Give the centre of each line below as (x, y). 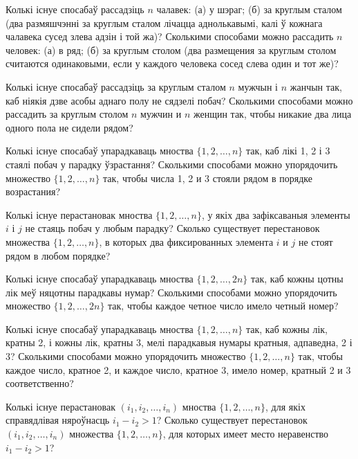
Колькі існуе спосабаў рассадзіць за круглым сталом (116, 86)
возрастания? (33, 191)
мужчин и (161, 114)
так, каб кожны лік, (286, 328)
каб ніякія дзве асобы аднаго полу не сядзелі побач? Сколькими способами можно (179, 100)
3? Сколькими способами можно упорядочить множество (126, 356)
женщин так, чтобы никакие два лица (272, 114)
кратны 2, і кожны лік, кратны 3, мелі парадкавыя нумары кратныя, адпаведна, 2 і (179, 342)
